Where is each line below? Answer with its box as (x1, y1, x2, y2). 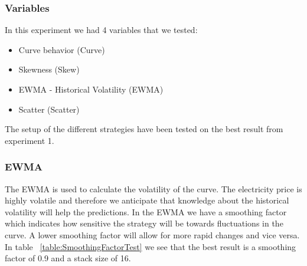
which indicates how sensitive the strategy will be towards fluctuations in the (5, 217, 283, 229)
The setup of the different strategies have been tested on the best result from (5, 123, 283, 135)
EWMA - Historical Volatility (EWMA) (18, 83, 164, 95)
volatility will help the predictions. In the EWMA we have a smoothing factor (5, 205, 287, 218)
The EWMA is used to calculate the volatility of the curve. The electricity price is (5, 182, 302, 195)
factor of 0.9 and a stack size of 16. (5, 252, 131, 264)
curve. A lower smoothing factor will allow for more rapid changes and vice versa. (5, 228, 300, 241)
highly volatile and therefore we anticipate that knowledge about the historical (5, 194, 289, 206)
